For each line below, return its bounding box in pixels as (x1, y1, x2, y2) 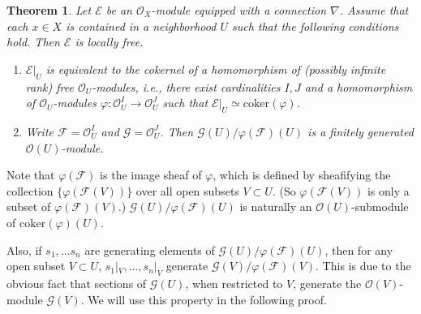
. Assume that (339, 2, 409, 18)
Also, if (6, 241, 42, 258)
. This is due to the (316, 257, 411, 274)
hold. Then (6, 33, 60, 50)
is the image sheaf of (100, 166, 202, 183)
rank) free (25, 78, 74, 95)
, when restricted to (185, 274, 283, 291)
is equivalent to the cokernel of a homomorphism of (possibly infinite (45, 60, 386, 77)
